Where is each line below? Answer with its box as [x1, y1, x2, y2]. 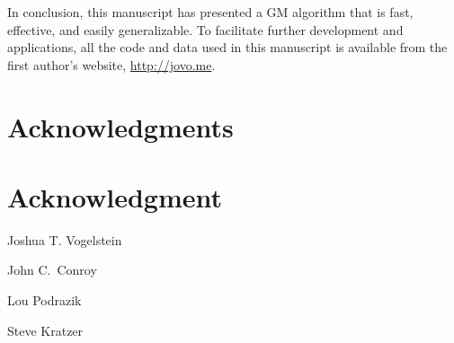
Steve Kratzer [7, 321, 84, 339]
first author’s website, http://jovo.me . [7, 55, 216, 74]
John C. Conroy [7, 260, 97, 279]
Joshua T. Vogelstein [7, 230, 122, 249]
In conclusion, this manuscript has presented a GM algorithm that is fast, [7, 3, 414, 21]
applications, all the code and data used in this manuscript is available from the [7, 38, 448, 57]
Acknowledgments [7, 108, 234, 145]
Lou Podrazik [7, 291, 82, 310]
